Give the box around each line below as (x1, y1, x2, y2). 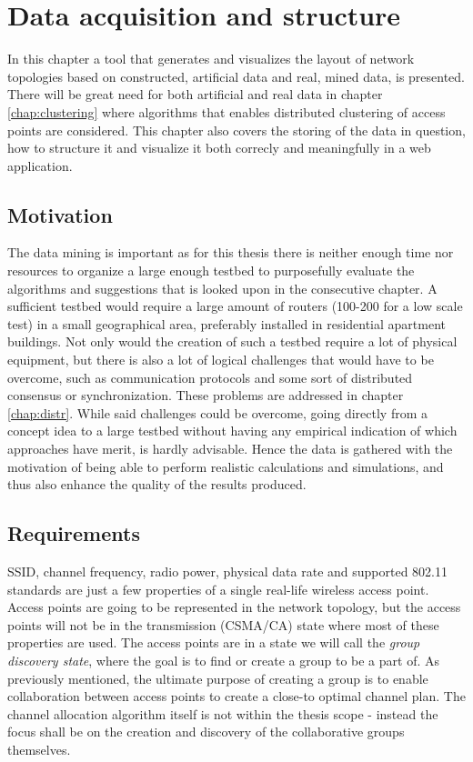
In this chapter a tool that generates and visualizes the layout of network (7, 49, 415, 68)
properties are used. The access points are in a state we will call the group (7, 633, 420, 652)
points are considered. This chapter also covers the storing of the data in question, (7, 120, 466, 139)
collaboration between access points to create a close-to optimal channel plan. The (7, 687, 466, 706)
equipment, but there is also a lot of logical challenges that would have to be (7, 350, 434, 369)
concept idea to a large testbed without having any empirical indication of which (7, 421, 458, 440)
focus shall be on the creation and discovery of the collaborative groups (7, 722, 405, 741)
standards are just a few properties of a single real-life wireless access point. (7, 579, 429, 598)
